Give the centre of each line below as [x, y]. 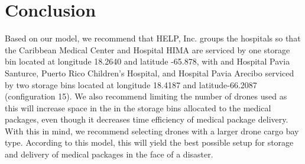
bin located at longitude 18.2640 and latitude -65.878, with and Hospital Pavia [147, 61]
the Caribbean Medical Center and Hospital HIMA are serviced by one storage [147, 49]
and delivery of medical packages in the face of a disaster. [109, 154]
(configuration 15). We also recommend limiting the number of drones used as [146, 96]
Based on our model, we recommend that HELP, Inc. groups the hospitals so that [153, 38]
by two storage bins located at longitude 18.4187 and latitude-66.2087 [131, 84]
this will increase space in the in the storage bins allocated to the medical [138, 107]
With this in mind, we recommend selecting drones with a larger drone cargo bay [152, 131]
